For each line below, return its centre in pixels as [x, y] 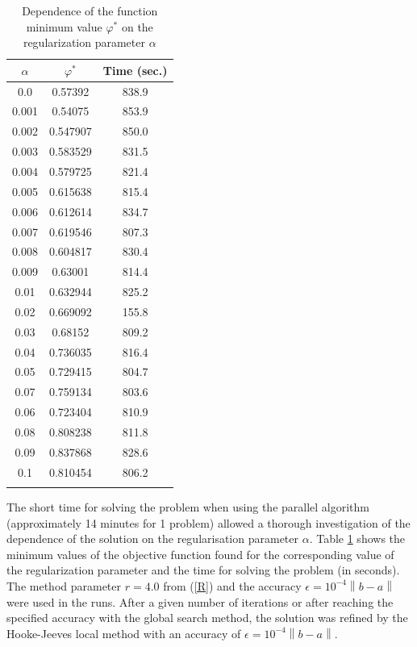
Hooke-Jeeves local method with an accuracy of [124, 633]
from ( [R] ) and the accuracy [232, 585]
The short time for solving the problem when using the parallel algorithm [188, 507]
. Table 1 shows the [357, 538]
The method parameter [64, 585]
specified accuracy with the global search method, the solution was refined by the [207, 618]
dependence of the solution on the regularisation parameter [152, 538]
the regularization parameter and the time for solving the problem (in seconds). [203, 570]
